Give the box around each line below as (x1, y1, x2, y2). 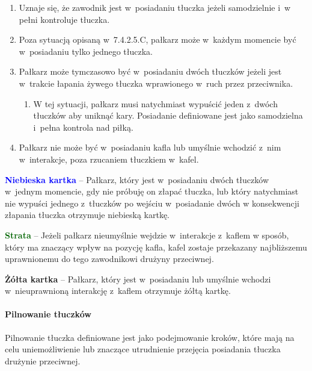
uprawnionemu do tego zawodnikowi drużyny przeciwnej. (5, 252, 214, 265)
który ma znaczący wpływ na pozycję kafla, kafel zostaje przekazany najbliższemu (5, 240, 307, 253)
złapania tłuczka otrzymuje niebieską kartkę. (5, 208, 170, 221)
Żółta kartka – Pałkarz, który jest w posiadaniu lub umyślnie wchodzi (5, 272, 271, 285)
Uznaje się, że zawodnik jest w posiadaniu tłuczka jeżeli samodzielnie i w (19, 1, 291, 13)
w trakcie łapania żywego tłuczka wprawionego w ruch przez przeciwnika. (19, 76, 293, 89)
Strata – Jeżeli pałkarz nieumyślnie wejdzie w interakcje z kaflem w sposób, (5, 228, 289, 241)
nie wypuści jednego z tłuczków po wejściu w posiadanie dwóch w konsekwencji (5, 196, 299, 209)
